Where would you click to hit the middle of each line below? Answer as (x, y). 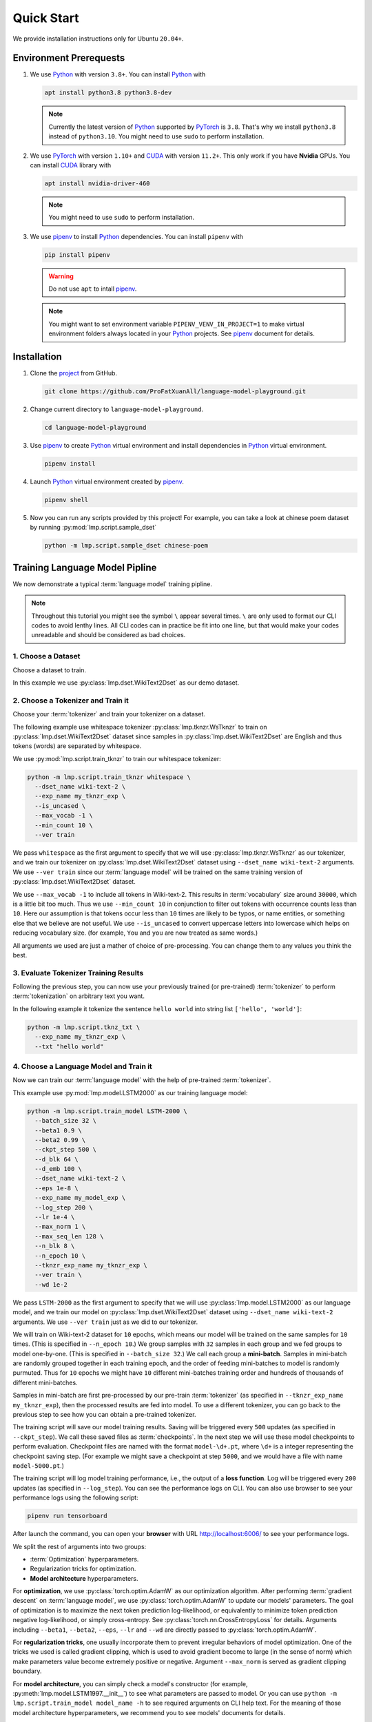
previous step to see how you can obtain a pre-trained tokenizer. (104, 1415)
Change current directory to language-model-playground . (116, 409)
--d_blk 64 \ (56, 1159)
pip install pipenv (77, 255)
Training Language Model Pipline (85, 567)
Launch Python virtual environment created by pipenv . (107, 481)
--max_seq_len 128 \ (69, 1236)
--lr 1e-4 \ (55, 1217)
